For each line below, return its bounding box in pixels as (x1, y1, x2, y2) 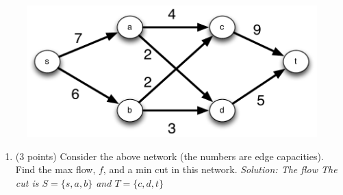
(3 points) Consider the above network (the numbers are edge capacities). (15, 148, 324, 163)
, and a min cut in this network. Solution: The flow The (103, 162, 338, 177)
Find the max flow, (15, 162, 96, 177)
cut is (15, 175, 39, 190)
